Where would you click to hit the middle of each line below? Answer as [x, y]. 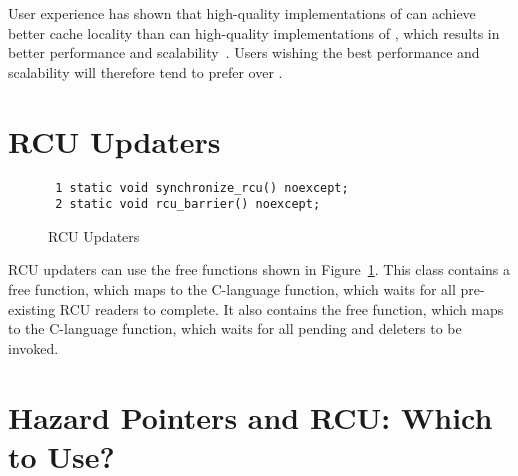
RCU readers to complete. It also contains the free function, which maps [281, 308]
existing [32, 308]
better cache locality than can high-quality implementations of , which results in [254, 32]
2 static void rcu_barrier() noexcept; [188, 204]
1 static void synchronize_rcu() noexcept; [202, 187]
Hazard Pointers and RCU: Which [250, 416]
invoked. [33, 347]
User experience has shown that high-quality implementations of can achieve [242, 13]
